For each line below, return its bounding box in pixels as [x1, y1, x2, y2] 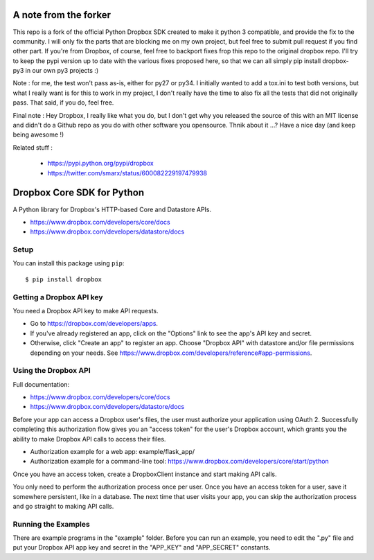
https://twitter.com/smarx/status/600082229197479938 [47, 168, 208, 177]
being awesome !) [12, 130, 64, 139]
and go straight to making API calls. [12, 502, 114, 510]
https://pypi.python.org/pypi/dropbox [47, 159, 154, 168]
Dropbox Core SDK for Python [12, 187, 145, 199]
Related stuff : [12, 143, 53, 152]
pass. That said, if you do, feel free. [12, 98, 114, 107]
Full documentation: [12, 380, 69, 388]
